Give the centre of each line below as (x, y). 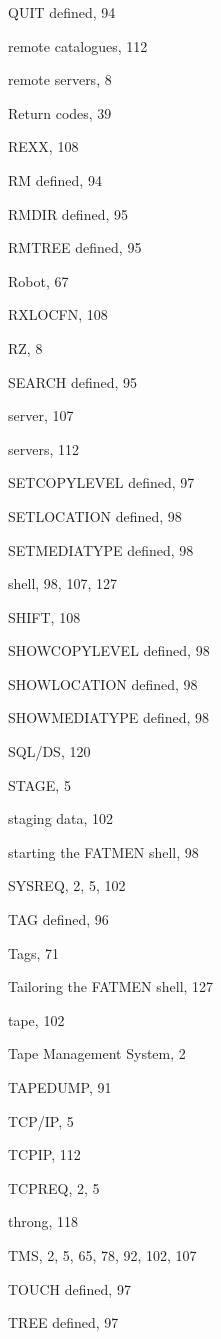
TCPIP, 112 (44, 1154)
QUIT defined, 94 (62, 12)
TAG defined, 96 (58, 919)
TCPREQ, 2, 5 (54, 1187)
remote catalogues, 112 (78, 45)
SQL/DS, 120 (49, 751)
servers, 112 (43, 448)
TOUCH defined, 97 (69, 1288)
